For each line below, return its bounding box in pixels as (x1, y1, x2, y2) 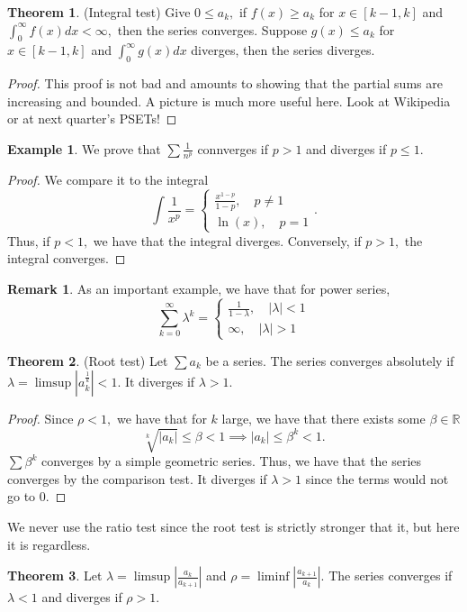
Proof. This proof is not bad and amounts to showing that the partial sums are (7, 74, 443, 93)
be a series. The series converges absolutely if (205, 351, 454, 370)
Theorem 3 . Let (7, 566, 103, 585)
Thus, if (7, 231, 50, 250)
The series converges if (328, 566, 453, 585)
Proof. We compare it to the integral (7, 169, 209, 188)
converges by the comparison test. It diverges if (7, 469, 267, 488)
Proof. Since (7, 409, 74, 428)
